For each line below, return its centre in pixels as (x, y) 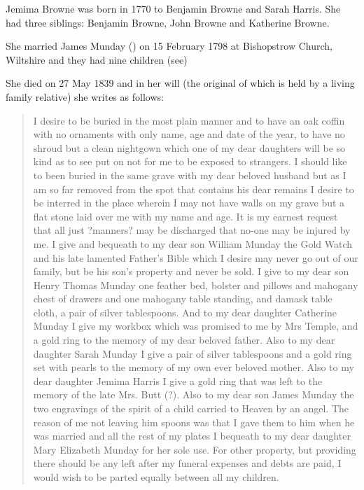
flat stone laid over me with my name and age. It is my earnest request (185, 216)
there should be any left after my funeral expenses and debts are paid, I (187, 463)
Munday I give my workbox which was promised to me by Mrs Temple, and (196, 326)
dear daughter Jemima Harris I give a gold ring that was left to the (178, 380)
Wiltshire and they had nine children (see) (97, 59)
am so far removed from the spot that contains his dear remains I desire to (194, 189)
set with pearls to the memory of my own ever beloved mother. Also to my (194, 367)
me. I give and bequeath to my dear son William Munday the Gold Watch (193, 243)
